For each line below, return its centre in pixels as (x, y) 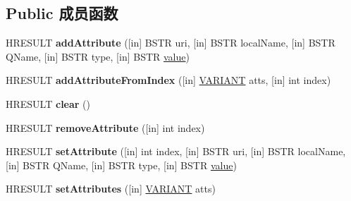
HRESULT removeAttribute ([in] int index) (105, 127)
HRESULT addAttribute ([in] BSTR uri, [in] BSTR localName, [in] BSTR (171, 43)
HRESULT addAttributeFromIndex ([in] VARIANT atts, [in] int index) (168, 80)
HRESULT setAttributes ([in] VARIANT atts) (111, 189)
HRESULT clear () (48, 103)
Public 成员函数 (62, 13)
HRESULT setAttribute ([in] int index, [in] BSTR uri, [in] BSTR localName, (176, 151)
